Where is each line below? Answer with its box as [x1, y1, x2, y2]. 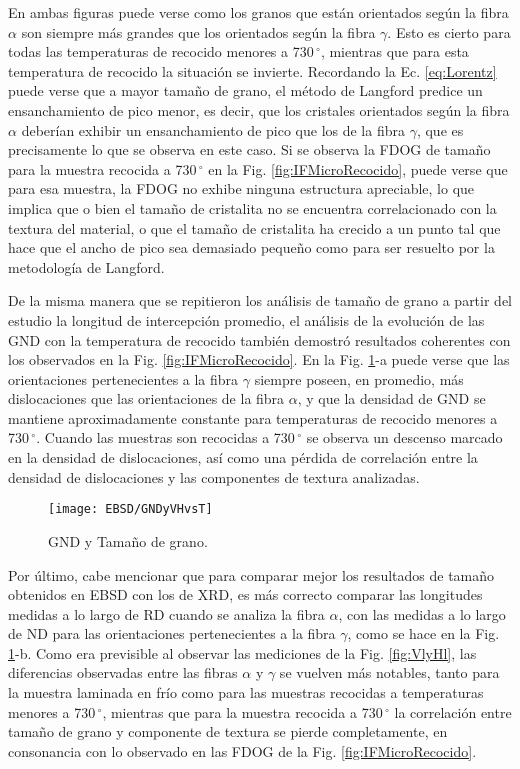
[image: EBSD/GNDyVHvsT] [48, 502, 213, 517]
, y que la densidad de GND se [297, 388, 486, 409]
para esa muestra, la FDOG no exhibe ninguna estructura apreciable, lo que [8, 178, 475, 199]
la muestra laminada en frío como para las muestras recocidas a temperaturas [8, 682, 484, 703]
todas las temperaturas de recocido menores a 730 [8, 41, 314, 62]
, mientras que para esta [320, 41, 469, 62]
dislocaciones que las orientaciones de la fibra [8, 388, 285, 409]
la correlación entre [394, 701, 512, 722]
